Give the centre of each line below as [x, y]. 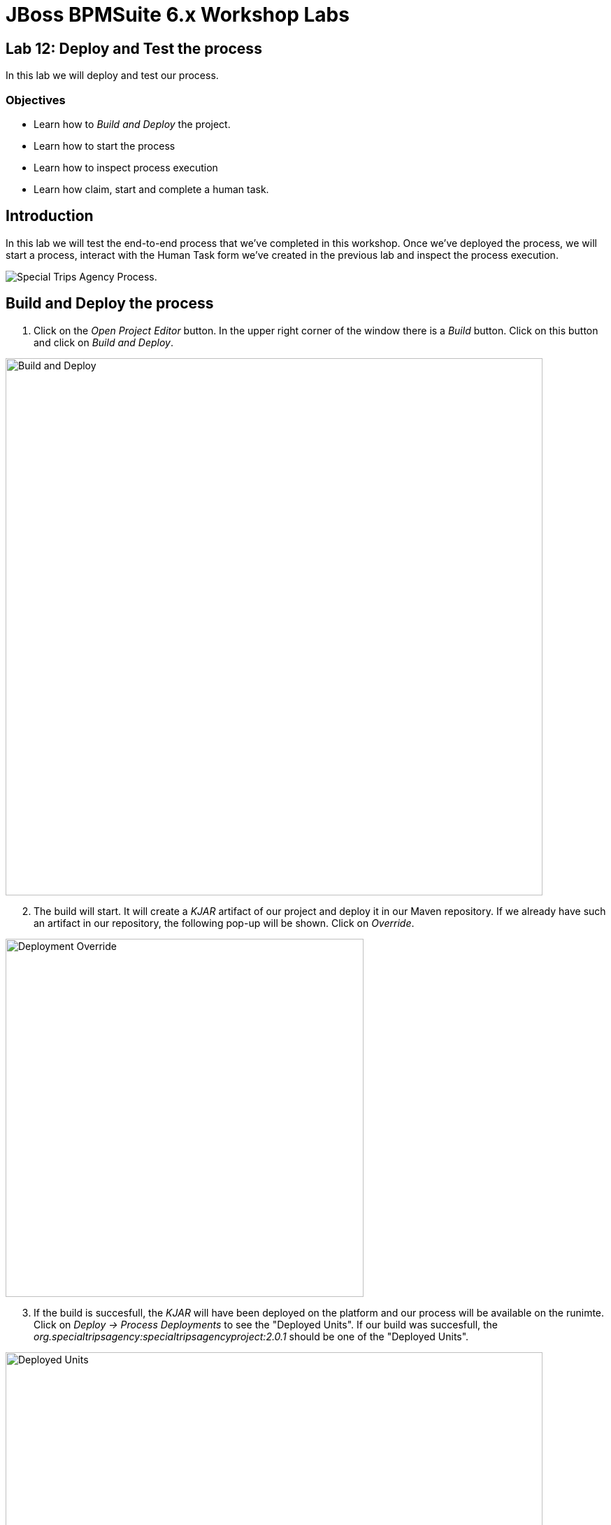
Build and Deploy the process [110, 304]
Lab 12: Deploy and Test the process [134, 48]
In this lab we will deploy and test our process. [112, 76]
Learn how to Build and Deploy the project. [132, 124]
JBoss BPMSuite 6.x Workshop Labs [178, 15]
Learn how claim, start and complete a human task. [151, 189]
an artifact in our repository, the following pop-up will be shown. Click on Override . [224, 923]
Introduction [50, 216]
